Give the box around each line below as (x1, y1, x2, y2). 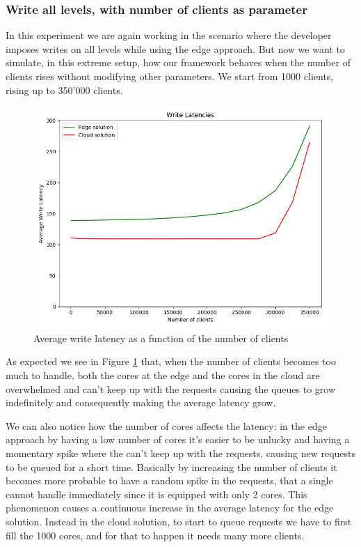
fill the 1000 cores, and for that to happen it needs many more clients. (6, 527, 305, 542)
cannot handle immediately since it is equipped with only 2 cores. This (6, 486, 307, 501)
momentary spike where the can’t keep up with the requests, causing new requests (6, 445, 356, 460)
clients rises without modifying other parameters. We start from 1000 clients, (6, 69, 334, 83)
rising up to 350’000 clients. (6, 82, 123, 97)
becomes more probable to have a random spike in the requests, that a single (6, 473, 333, 488)
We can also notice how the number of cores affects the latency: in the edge (6, 418, 327, 433)
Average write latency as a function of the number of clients (33, 330, 289, 345)
